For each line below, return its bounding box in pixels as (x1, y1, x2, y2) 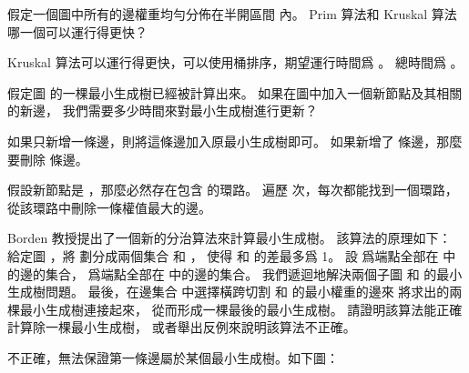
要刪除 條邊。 (7, 149, 88, 168)
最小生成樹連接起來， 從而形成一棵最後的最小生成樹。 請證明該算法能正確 (19, 299, 463, 318)
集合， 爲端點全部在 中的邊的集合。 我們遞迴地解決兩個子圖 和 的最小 (45, 264, 463, 283)
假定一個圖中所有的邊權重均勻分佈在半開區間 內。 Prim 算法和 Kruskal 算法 (7, 5, 457, 23)
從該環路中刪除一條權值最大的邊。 (7, 197, 211, 217)
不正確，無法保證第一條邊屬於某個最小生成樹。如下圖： (7, 348, 339, 367)
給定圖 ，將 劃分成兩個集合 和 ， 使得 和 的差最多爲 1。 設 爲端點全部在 (7, 246, 439, 265)
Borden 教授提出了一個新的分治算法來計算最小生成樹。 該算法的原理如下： (7, 228, 452, 247)
